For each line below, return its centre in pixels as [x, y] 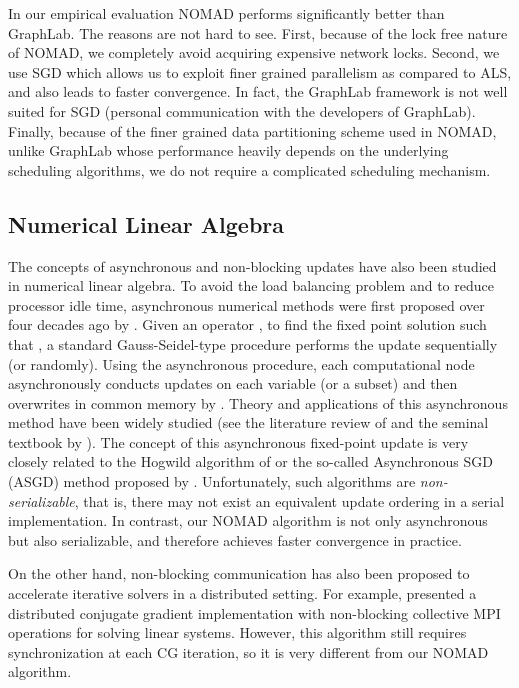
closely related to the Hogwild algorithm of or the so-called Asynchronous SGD [250, 461]
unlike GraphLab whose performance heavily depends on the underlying [228, 150]
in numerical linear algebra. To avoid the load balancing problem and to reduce [251, 285]
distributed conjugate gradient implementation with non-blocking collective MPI [254, 612]
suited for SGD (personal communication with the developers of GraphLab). [242, 110]
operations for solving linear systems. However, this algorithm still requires [237, 632]
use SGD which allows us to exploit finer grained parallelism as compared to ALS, [260, 71]
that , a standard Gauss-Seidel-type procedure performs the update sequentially [253, 343]
